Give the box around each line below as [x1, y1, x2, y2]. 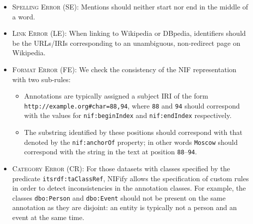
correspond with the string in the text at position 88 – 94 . [24, 146, 197, 157]
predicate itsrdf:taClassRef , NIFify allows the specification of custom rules [12, 173, 249, 183]
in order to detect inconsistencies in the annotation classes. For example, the [12, 183, 246, 193]
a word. [12, 11, 35, 21]
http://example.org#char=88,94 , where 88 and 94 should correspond [24, 100, 240, 111]
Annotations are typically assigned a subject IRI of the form [24, 91, 208, 101]
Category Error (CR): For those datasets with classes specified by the [12, 163, 230, 173]
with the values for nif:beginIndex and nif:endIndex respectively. [24, 110, 232, 120]
